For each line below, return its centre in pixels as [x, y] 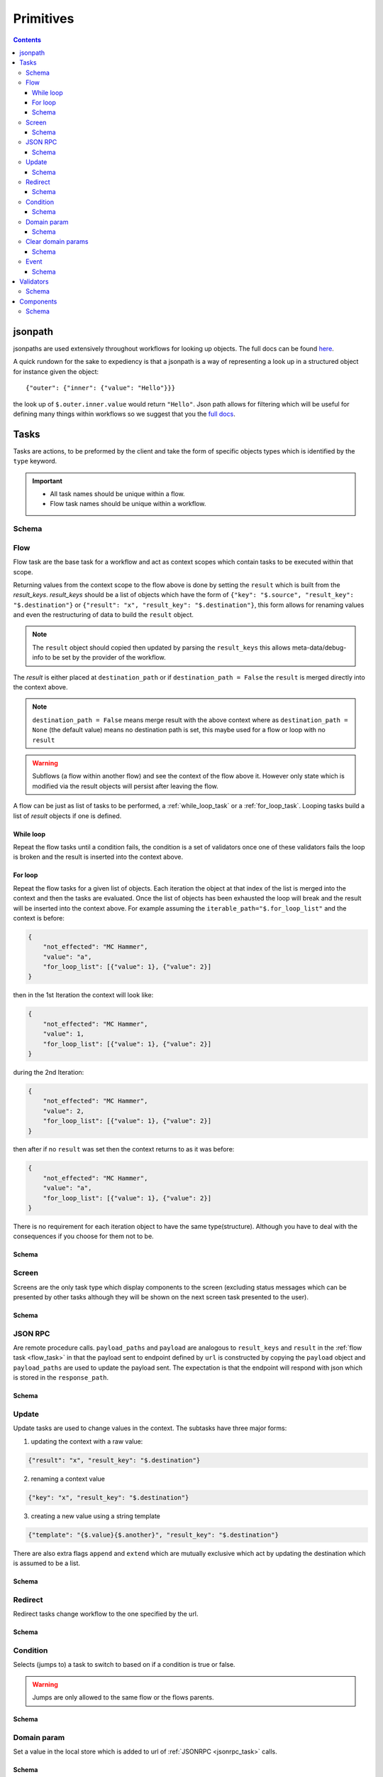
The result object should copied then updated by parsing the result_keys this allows [161, 648]
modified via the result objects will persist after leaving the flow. [126, 786]
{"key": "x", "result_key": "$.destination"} [109, 1497]
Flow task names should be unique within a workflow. [128, 504]
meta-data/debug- [319, 648]
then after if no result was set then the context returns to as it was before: [124, 1149]
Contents [27, 40]
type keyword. [35, 461]
